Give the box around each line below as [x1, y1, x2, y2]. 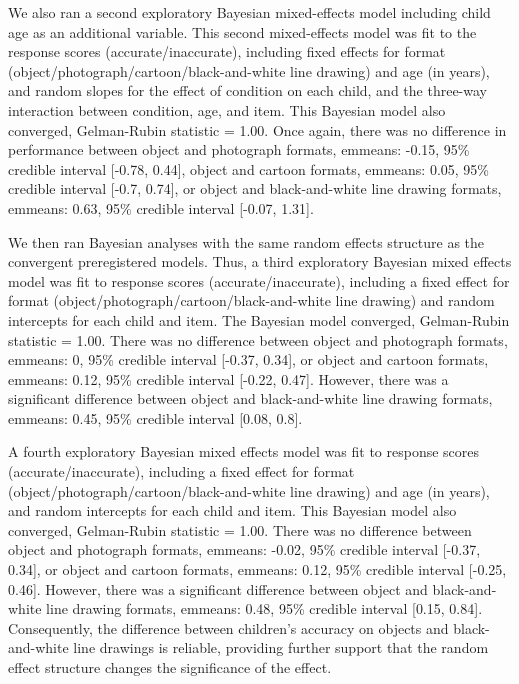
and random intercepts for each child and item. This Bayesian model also [8, 500, 457, 521]
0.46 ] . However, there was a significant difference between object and [8, 578, 428, 599]
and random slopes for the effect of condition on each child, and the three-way [8, 80, 487, 101]
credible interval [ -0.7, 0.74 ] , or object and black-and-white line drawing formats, [8, 178, 502, 199]
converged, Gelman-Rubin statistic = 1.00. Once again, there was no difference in [8, 119, 507, 140]
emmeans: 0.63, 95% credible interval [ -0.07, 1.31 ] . [8, 197, 314, 218]
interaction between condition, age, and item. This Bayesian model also [8, 99, 446, 120]
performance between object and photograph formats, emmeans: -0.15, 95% [8, 139, 470, 160]
